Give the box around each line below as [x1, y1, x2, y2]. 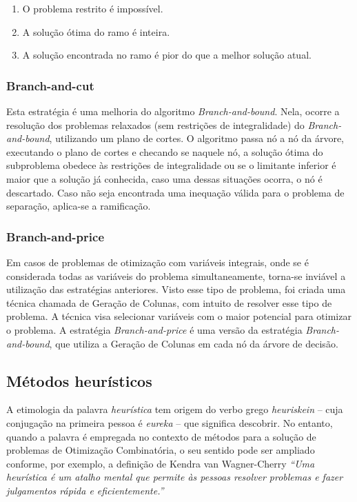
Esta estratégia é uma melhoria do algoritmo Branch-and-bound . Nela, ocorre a [6, 104, 340, 118]
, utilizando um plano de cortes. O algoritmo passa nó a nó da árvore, [49, 131, 344, 145]
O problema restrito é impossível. [22, 1, 163, 15]
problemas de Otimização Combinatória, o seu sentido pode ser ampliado [6, 443, 315, 457]
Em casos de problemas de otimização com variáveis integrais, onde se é [6, 254, 309, 269]
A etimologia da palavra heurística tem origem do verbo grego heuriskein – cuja [6, 402, 343, 416]
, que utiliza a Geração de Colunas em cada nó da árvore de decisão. [49, 336, 338, 350]
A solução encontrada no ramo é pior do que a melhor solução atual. [22, 48, 312, 62]
